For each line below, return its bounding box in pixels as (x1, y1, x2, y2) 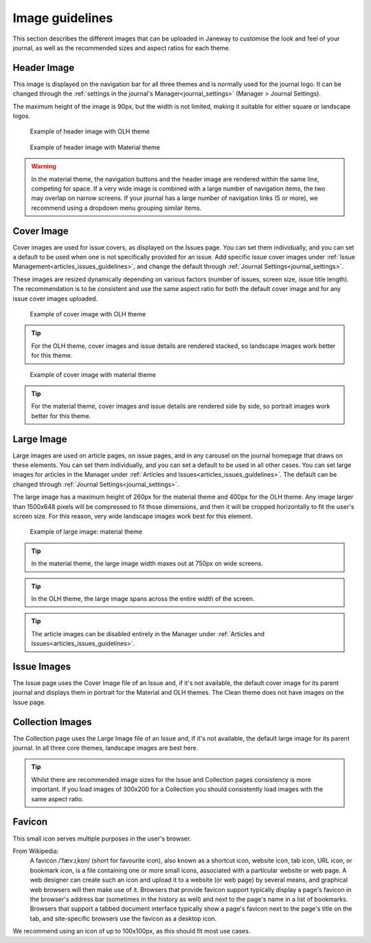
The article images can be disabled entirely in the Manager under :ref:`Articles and (31, 629, 265, 638)
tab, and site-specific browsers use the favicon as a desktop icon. (30, 914, 217, 922)
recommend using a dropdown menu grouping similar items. (31, 204, 202, 212)
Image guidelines (12, 10, 113, 25)
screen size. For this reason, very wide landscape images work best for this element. (12, 512, 254, 520)
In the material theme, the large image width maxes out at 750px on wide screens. (31, 559, 264, 567)
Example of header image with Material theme (30, 143, 161, 151)
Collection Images (12, 716, 92, 728)
